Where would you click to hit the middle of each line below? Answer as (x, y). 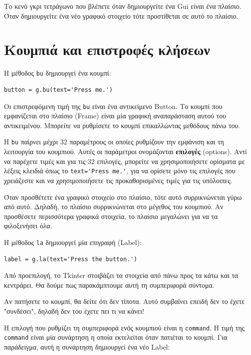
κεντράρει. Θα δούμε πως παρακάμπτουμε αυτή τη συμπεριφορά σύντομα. (109, 285)
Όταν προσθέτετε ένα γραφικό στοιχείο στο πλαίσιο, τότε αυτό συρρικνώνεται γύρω (123, 197)
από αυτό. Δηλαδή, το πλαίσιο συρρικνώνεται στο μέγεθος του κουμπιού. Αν (114, 206)
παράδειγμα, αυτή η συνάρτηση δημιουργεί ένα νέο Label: (87, 346)
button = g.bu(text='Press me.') (58, 90)
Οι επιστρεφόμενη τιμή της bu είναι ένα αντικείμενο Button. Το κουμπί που (113, 106)
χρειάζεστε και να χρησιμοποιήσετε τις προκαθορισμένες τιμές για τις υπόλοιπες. (118, 180)
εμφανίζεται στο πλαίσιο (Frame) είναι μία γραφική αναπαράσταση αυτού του (115, 116)
